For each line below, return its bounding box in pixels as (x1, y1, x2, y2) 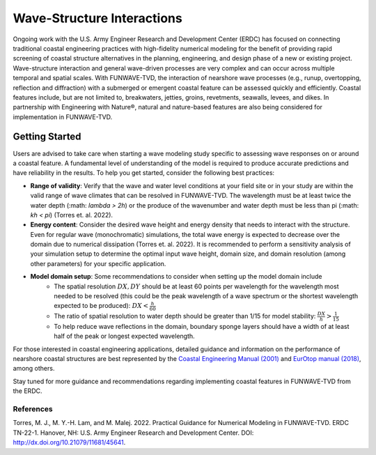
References (13, 404, 53, 414)
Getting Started (13, 131, 81, 143)
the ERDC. (13, 387, 42, 395)
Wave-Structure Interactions (13, 10, 182, 26)
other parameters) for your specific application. (30, 259, 166, 268)
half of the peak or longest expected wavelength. (54, 332, 195, 341)
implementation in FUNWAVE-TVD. (13, 112, 113, 121)
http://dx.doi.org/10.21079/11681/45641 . (13, 438, 126, 447)
